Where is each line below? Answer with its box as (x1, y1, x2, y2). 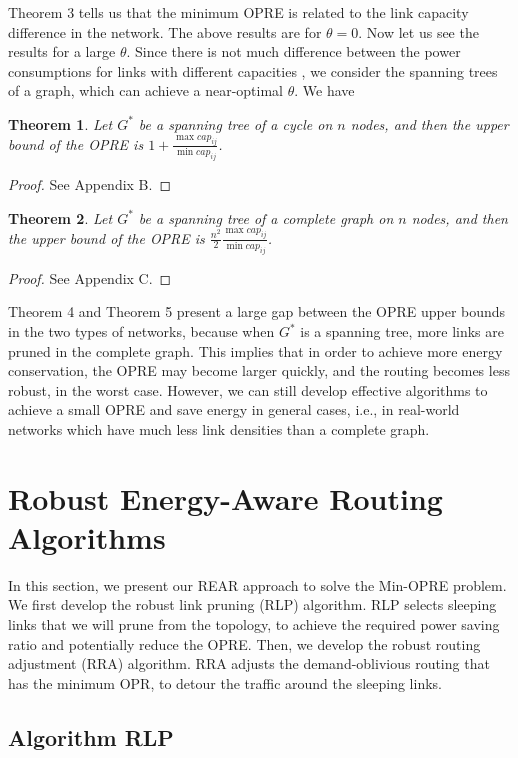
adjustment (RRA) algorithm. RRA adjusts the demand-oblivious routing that (8, 653, 490, 674)
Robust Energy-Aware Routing (8, 477, 443, 518)
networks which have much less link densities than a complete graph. (8, 418, 430, 439)
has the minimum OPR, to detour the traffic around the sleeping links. (8, 672, 442, 693)
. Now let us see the (358, 21, 479, 42)
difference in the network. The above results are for (8, 21, 322, 42)
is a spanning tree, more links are (300, 321, 504, 341)
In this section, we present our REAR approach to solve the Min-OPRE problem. (8, 574, 507, 595)
